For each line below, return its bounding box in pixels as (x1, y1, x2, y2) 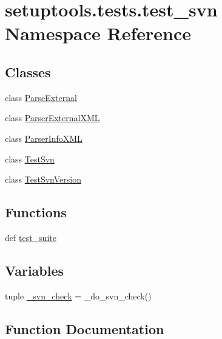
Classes (5, 62, 51, 81)
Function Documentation (5, 319, 164, 338)
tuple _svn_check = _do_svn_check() (5, 289, 152, 302)
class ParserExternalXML (5, 111, 100, 124)
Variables (5, 260, 64, 279)
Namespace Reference (5, 21, 191, 46)
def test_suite (5, 231, 56, 243)
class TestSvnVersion (5, 173, 81, 186)
